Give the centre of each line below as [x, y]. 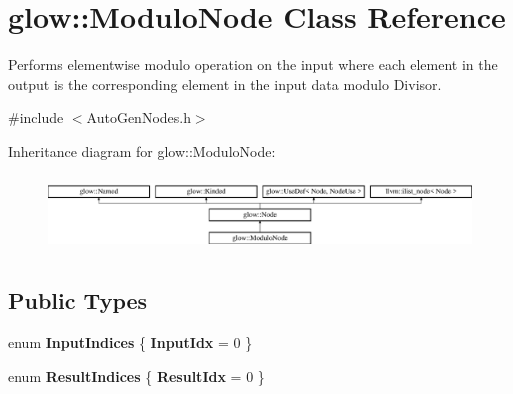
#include [36, 117]
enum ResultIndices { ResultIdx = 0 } [136, 375]
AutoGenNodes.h [138, 117]
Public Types [78, 300]
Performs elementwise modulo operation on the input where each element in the [253, 64]
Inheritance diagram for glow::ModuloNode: [142, 150]
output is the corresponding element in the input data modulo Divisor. [225, 83]
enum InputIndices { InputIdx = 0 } [130, 341]
